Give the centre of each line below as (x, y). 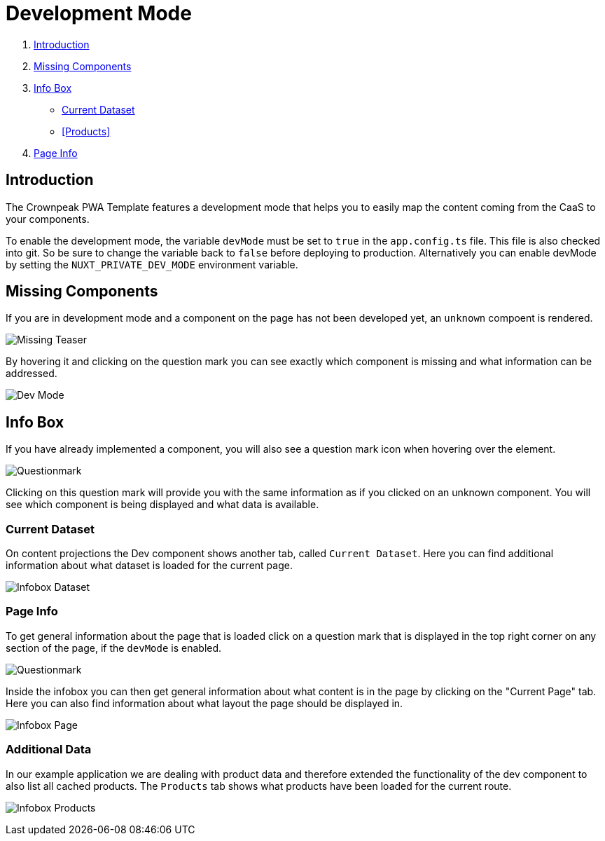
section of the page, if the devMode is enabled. (114, 648)
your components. (48, 219)
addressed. (32, 374)
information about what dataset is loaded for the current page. (149, 566)
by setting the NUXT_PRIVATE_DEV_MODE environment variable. (152, 264)
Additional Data (49, 750)
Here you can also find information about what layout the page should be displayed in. (204, 703)
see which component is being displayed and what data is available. (162, 505)
